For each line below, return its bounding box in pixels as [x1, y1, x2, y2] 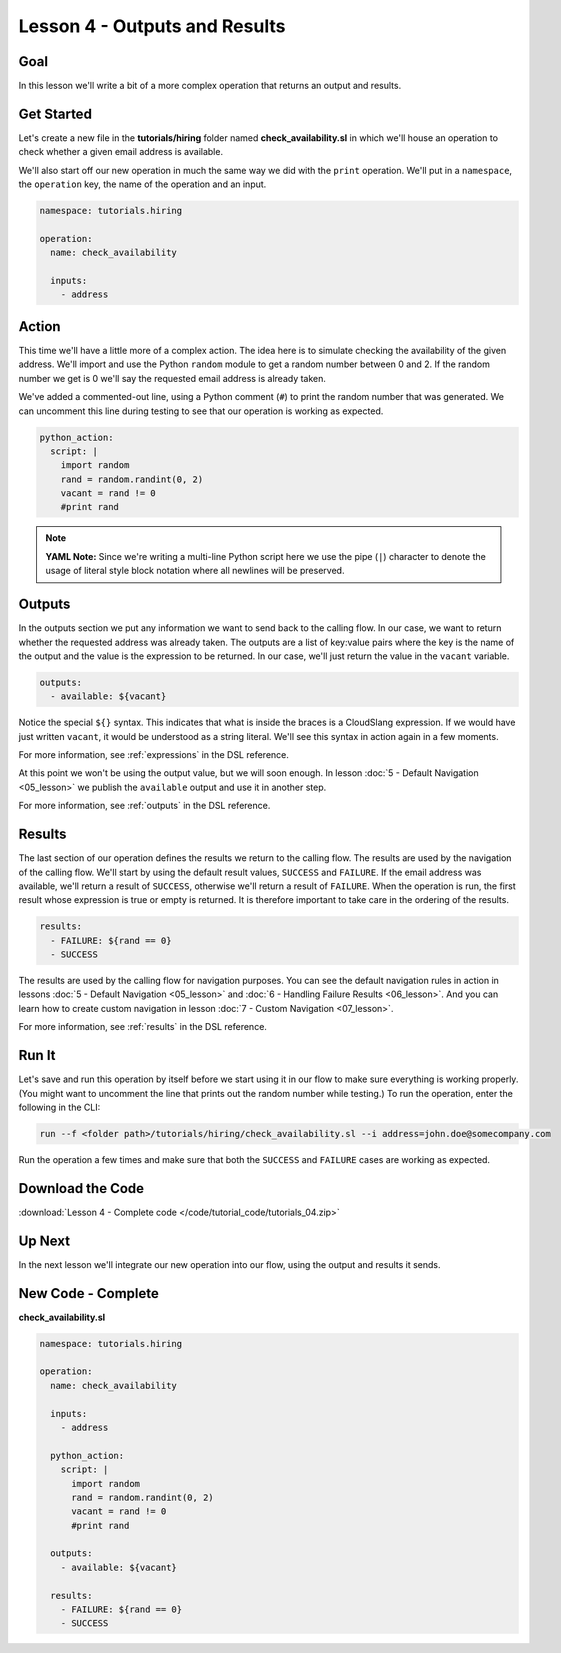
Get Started [18, 105, 92, 122]
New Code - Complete [18, 1285, 159, 1302]
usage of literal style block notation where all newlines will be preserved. [45, 565, 345, 577]
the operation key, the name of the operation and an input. [18, 178, 267, 190]
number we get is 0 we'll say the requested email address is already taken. [18, 372, 327, 384]
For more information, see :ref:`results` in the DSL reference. [18, 1021, 267, 1033]
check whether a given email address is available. [18, 146, 224, 158]
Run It [18, 1047, 56, 1064]
